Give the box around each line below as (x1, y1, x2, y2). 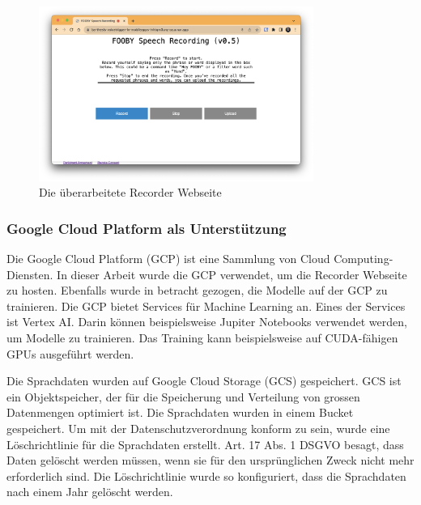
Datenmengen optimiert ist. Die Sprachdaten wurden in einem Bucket (6, 404, 354, 421)
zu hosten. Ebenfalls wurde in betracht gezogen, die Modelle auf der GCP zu (6, 282, 388, 299)
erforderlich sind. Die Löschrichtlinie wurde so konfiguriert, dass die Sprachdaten (6, 467, 406, 484)
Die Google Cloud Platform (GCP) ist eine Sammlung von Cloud (6, 250, 330, 267)
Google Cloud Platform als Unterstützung (6, 218, 287, 238)
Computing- (334, 250, 393, 267)
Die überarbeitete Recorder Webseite (39, 184, 222, 201)
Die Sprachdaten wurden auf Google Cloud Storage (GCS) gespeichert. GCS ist (6, 372, 402, 389)
